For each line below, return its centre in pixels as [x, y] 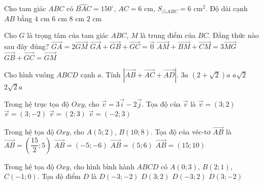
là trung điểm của [168, 35]
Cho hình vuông [29, 75]
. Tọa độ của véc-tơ [180, 132]
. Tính [111, 75]
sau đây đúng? [27, 46]
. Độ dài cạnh [226, 8]
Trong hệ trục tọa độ [37, 103]
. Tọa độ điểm [59, 176]
